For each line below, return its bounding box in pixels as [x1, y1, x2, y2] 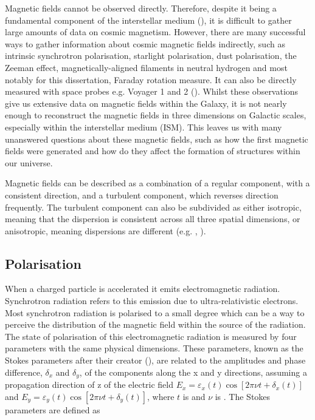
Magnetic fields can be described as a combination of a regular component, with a [5, 177, 310, 189]
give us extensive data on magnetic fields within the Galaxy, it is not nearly [5, 97, 287, 109]
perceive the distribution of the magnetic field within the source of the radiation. [5, 318, 306, 331]
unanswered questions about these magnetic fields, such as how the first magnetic [5, 132, 308, 145]
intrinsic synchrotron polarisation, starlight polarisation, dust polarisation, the [5, 49, 297, 62]
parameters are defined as [5, 403, 100, 416]
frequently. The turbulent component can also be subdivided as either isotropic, [5, 200, 302, 213]
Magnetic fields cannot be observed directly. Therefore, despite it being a [5, 2, 277, 14]
